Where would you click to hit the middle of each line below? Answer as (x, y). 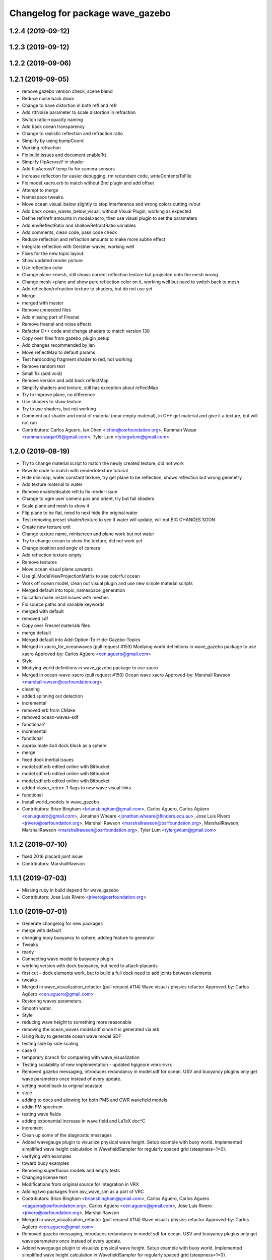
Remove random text (44, 366)
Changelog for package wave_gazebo (90, 13)
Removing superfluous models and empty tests (71, 1170)
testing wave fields (42, 1114)
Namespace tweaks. (43, 197)
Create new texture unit (46, 527)
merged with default (43, 611)
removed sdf (35, 618)
